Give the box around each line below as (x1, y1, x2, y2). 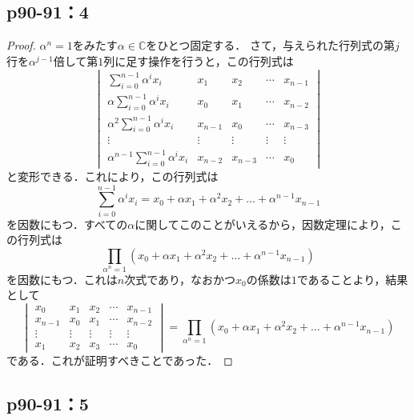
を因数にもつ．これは (6, 270, 118, 287)
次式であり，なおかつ (124, 270, 236, 287)
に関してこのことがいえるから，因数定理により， (135, 215, 391, 232)
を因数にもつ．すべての (6, 215, 128, 232)
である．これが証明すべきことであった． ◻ (6, 351, 233, 368)
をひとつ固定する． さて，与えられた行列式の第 (146, 37, 395, 54)
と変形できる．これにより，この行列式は (6, 167, 219, 184)
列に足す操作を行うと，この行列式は (103, 52, 294, 69)
